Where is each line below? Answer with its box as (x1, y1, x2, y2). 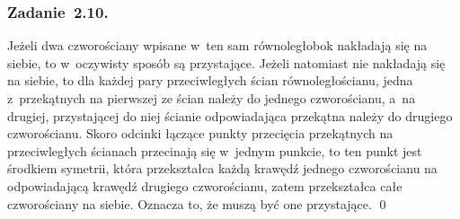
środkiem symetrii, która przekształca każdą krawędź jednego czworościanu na (7, 159, 438, 178)
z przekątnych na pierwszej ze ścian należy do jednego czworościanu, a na (7, 89, 416, 107)
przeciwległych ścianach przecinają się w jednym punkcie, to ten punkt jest (7, 141, 422, 160)
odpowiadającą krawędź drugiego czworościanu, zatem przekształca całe (7, 176, 402, 195)
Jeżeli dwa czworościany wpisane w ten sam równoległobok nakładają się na (7, 36, 428, 55)
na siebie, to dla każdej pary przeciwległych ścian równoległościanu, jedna (7, 71, 413, 90)
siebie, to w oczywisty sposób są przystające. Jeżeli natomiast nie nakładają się (7, 53, 446, 72)
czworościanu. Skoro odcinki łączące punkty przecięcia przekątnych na (7, 124, 394, 143)
